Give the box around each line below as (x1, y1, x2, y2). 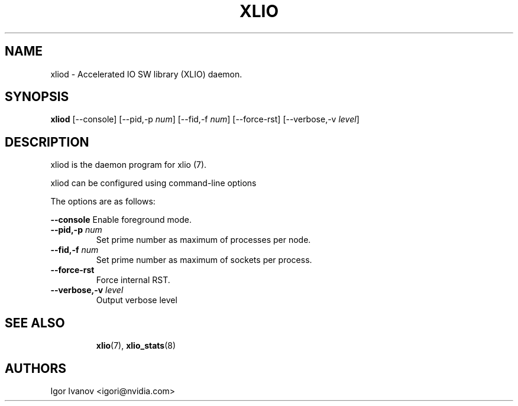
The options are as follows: (50, 196, 156, 207)
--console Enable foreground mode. (50, 215, 192, 225)
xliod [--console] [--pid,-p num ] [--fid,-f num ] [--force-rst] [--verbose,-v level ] (50, 114, 360, 125)
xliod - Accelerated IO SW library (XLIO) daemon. (50, 69, 242, 79)
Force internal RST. (96, 275, 170, 285)
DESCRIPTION (5, 134, 89, 150)
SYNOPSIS (5, 89, 69, 105)
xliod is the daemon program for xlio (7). (50, 160, 207, 170)
